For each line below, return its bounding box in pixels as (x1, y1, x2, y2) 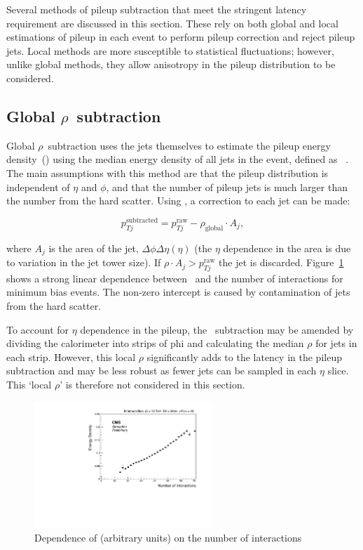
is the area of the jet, (48, 240, 139, 255)
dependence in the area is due (223, 240, 351, 255)
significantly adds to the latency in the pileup (146, 349, 342, 364)
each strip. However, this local (6, 349, 136, 364)
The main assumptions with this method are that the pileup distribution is (6, 165, 329, 180)
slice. (327, 363, 349, 378)
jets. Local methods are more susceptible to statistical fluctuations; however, (6, 43, 334, 58)
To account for (6, 322, 69, 336)
